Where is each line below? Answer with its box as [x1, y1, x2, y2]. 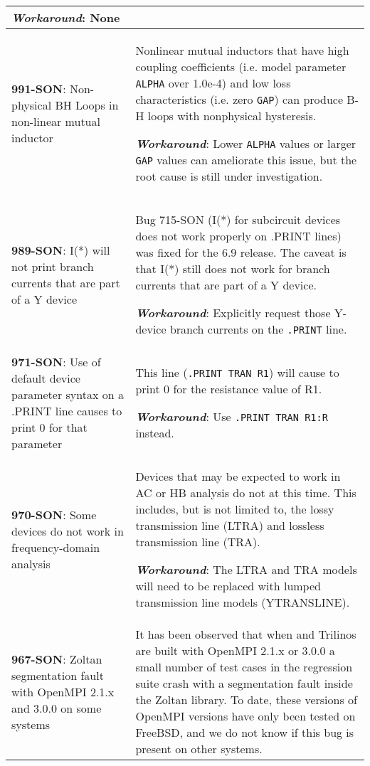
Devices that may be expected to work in [135, 468, 341, 484]
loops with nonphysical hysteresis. [147, 107, 317, 124]
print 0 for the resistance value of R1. [135, 381, 322, 397]
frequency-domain [11, 539, 100, 555]
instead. [135, 425, 174, 441]
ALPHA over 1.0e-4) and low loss [135, 75, 291, 91]
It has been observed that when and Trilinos [135, 626, 356, 642]
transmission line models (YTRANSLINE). [135, 594, 350, 610]
